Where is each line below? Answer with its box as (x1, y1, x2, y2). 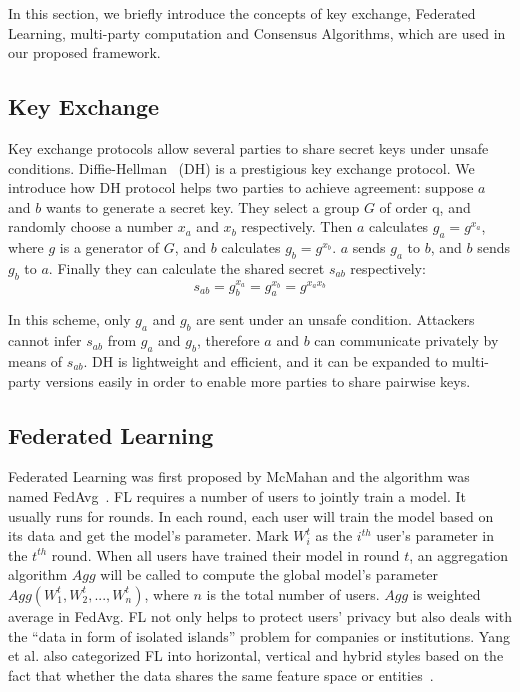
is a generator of (59, 237, 160, 258)
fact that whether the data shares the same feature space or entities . (8, 664, 434, 685)
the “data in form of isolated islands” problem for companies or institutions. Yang (8, 625, 510, 646)
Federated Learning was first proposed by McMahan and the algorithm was (8, 466, 470, 487)
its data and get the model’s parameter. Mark (8, 525, 289, 546)
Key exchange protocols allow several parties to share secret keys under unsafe (8, 137, 489, 158)
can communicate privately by (314, 330, 499, 351)
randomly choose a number (8, 216, 174, 237)
